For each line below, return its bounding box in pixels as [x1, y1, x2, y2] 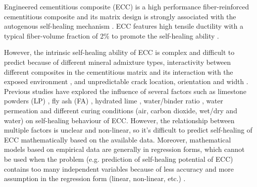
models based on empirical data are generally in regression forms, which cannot [4, 144, 245, 154]
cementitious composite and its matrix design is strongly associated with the [4, 11, 236, 21]
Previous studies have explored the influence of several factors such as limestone [4, 86, 247, 96]
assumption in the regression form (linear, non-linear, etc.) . [4, 173, 186, 184]
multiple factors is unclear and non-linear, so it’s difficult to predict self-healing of [4, 125, 253, 135]
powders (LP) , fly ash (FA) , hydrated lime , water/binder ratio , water [4, 95, 223, 106]
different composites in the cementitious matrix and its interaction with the [4, 66, 233, 77]
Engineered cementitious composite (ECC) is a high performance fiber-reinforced [4, 1, 249, 11]
